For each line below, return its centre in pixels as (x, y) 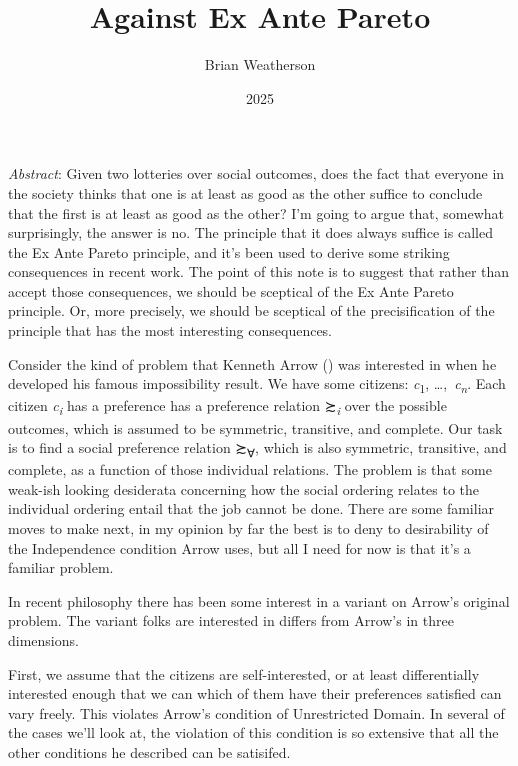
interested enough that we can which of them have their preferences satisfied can (255, 693)
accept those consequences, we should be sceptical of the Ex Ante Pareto (231, 290)
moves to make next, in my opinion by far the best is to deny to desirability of (248, 528)
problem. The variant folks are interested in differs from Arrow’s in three (231, 620)
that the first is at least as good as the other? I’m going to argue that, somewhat (256, 212)
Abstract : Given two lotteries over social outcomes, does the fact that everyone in (256, 173)
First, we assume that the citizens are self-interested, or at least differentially (244, 673)
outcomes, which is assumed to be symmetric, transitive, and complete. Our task (255, 427)
